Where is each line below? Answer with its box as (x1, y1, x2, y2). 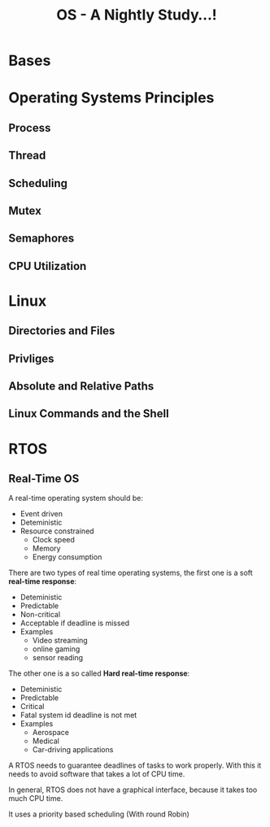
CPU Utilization (8, 259, 87, 273)
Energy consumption (32, 552, 102, 562)
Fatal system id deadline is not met (20, 710, 137, 720)
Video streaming (32, 636, 88, 646)
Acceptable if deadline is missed (20, 618, 130, 628)
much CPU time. (8, 794, 63, 803)
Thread (8, 149, 46, 163)
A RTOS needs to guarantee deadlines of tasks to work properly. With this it (8, 760, 262, 770)
